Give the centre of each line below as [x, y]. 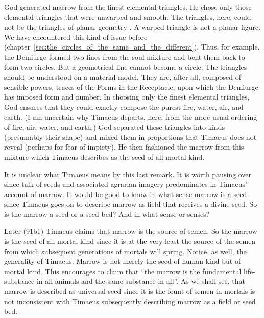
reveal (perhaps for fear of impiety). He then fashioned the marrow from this [124, 147]
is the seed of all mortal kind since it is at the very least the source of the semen [130, 241]
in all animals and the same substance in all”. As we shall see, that [141, 281]
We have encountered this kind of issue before [76, 36]
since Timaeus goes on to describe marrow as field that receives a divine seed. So [131, 204]
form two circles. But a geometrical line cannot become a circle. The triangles [126, 67]
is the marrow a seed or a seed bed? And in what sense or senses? [107, 214]
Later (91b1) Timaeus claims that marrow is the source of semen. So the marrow [131, 231]
